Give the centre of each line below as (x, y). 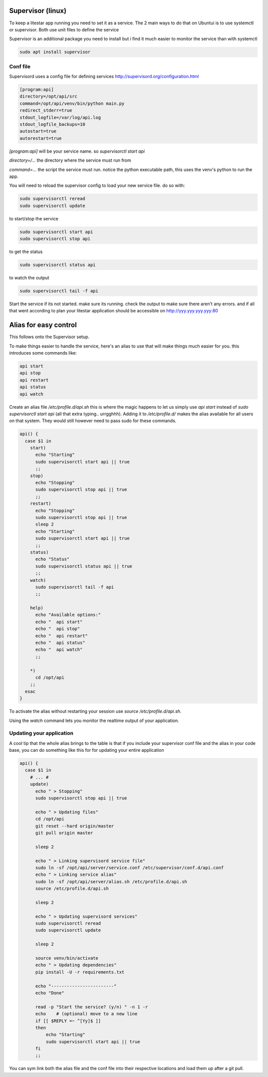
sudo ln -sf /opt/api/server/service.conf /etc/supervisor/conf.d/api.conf (130, 867)
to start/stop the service (34, 218)
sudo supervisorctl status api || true (84, 566)
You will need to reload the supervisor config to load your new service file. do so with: (97, 185)
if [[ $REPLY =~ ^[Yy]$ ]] (68, 1021)
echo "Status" (52, 559)
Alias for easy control (43, 325)
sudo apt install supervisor (55, 52)
